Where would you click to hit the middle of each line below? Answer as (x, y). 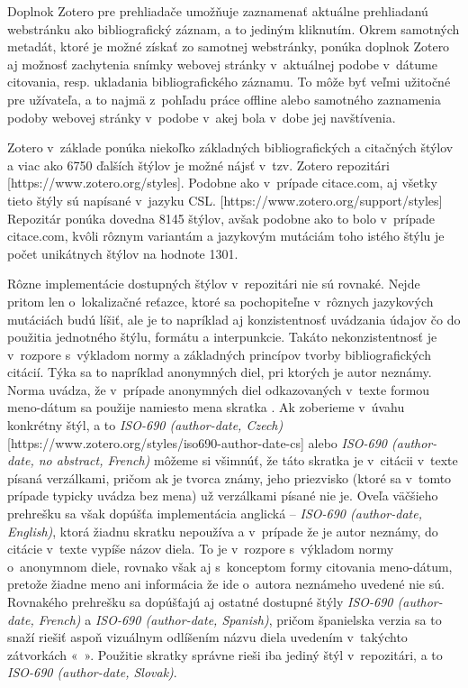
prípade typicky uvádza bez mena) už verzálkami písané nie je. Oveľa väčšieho (223, 495)
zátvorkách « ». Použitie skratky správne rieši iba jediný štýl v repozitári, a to (225, 654)
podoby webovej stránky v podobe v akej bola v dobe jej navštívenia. (202, 117)
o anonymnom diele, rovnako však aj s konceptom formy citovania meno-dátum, (230, 566)
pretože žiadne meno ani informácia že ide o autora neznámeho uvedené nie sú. (226, 584)
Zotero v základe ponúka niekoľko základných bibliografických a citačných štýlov (230, 147)
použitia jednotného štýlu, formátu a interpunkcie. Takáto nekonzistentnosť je (222, 337)
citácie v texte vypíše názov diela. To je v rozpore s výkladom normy (201, 549)
